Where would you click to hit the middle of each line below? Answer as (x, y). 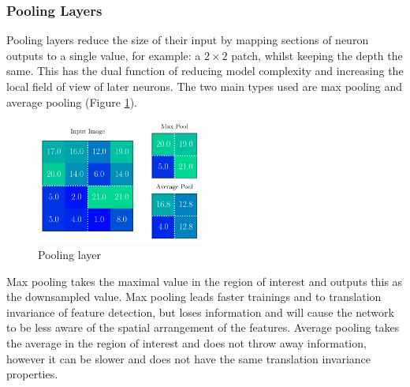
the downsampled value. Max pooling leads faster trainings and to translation (194, 297)
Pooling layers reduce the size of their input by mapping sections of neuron (188, 40)
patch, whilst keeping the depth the (317, 55)
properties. (32, 374)
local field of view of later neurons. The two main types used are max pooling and (205, 86)
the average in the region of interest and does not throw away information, (186, 343)
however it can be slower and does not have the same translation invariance (189, 358)
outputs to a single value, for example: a (104, 55)
